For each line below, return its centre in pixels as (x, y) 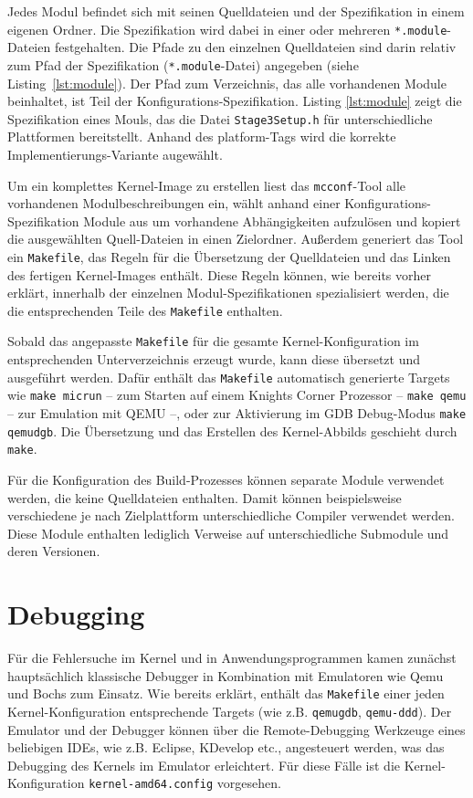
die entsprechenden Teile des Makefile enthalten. (145, 310)
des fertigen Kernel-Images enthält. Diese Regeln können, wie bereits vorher (220, 274)
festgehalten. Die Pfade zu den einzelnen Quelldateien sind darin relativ (255, 47)
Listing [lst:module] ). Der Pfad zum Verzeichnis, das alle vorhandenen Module (227, 83)
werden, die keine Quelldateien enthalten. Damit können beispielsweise (205, 497)
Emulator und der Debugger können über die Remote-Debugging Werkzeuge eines (236, 729)
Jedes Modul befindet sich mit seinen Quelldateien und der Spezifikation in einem (236, 11)
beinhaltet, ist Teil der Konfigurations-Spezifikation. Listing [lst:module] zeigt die (235, 101)
